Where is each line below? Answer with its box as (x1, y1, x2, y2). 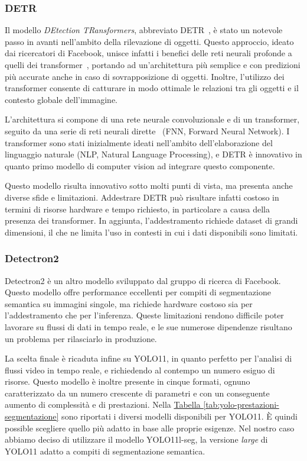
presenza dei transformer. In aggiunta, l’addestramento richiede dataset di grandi (5, 214, 298, 227)
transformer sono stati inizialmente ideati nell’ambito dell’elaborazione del (5, 136, 273, 149)
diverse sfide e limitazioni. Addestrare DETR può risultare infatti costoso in (5, 191, 279, 203)
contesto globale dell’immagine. (5, 93, 118, 105)
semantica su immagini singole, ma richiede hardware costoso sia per (5, 297, 253, 310)
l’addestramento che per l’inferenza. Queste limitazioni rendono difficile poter (5, 309, 284, 321)
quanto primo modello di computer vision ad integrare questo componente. (5, 159, 275, 172)
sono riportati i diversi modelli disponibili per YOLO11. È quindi (61, 410, 298, 423)
